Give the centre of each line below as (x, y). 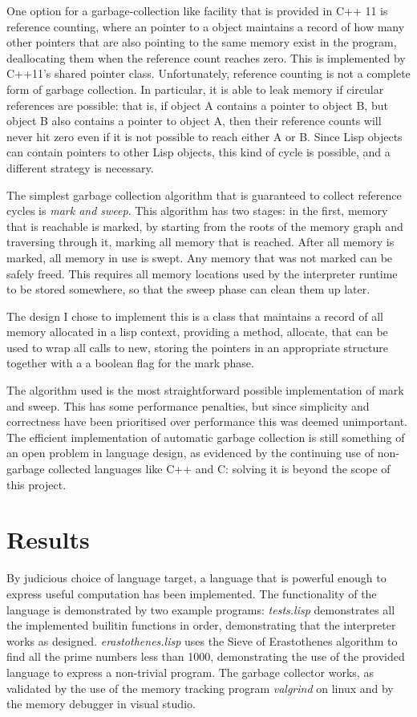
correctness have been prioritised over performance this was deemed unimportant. (207, 421)
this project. (36, 484)
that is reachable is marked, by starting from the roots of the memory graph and (205, 226)
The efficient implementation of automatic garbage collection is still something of (206, 437)
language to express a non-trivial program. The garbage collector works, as (190, 672)
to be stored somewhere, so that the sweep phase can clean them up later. (188, 289)
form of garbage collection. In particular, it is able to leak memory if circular (195, 89)
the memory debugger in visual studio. (101, 704)
